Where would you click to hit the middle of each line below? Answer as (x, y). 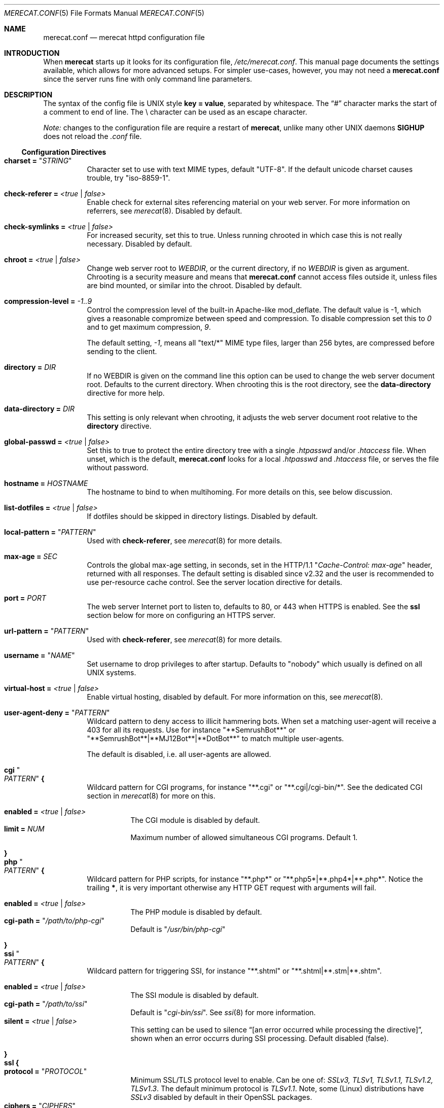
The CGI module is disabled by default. (195, 820)
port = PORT (25, 598)
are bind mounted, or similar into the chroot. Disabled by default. (194, 285)
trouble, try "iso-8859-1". (128, 178)
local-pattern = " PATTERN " (50, 532)
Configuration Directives (64, 152)
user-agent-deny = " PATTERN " (57, 713)
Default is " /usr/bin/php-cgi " (178, 929)
